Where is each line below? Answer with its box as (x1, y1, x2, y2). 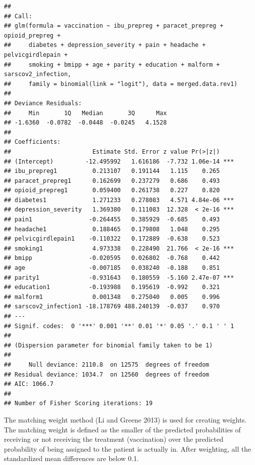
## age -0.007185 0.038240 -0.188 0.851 (4, 264, 220, 272)
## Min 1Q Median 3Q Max (4, 109, 167, 117)
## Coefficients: (4, 138, 61, 146)
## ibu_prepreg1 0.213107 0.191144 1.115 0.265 (4, 168, 220, 175)
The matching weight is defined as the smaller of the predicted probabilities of (4, 424, 241, 434)
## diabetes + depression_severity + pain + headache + (4, 42, 206, 49)
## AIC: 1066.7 (4, 380, 54, 388)
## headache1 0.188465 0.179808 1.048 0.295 (4, 225, 220, 233)
